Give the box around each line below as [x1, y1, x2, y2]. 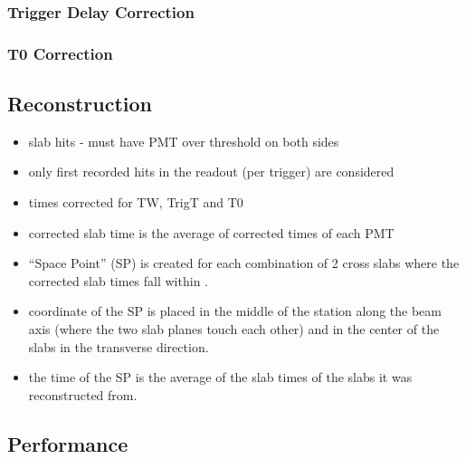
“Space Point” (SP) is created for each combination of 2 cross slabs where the [28, 253, 460, 273]
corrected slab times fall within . [28, 271, 208, 290]
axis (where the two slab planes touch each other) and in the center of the [28, 320, 440, 339]
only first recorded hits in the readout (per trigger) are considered [28, 162, 395, 181]
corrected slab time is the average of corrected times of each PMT [28, 223, 395, 242]
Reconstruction [7, 90, 153, 118]
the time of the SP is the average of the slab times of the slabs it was [28, 368, 413, 387]
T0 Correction [7, 42, 113, 64]
